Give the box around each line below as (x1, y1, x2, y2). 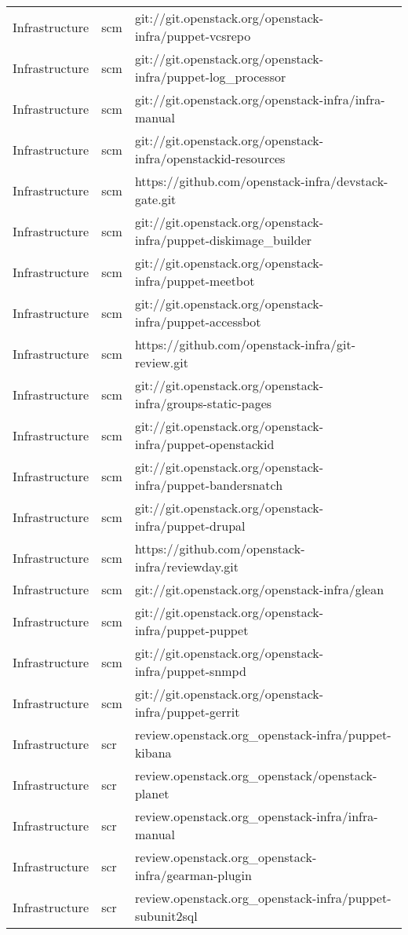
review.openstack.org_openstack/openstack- (134, 766, 377, 784)
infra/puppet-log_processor (134, 68, 286, 86)
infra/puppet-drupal (134, 517, 246, 535)
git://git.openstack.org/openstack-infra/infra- (134, 90, 385, 108)
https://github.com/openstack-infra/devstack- (134, 172, 388, 190)
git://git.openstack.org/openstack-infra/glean (134, 580, 384, 598)
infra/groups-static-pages (134, 394, 272, 412)
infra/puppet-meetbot (134, 272, 255, 290)
